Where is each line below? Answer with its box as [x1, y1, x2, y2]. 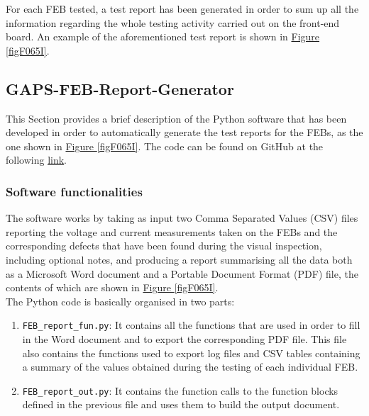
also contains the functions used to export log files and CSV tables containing [22, 345, 360, 360]
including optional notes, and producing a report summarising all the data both [6, 252, 353, 266]
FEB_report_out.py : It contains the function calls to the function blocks [22, 383, 338, 398]
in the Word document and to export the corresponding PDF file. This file [22, 331, 347, 346]
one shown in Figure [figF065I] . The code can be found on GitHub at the [6, 138, 324, 153]
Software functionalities [6, 182, 143, 200]
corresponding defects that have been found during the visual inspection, [6, 238, 322, 253]
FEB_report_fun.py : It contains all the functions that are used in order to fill [22, 317, 360, 332]
